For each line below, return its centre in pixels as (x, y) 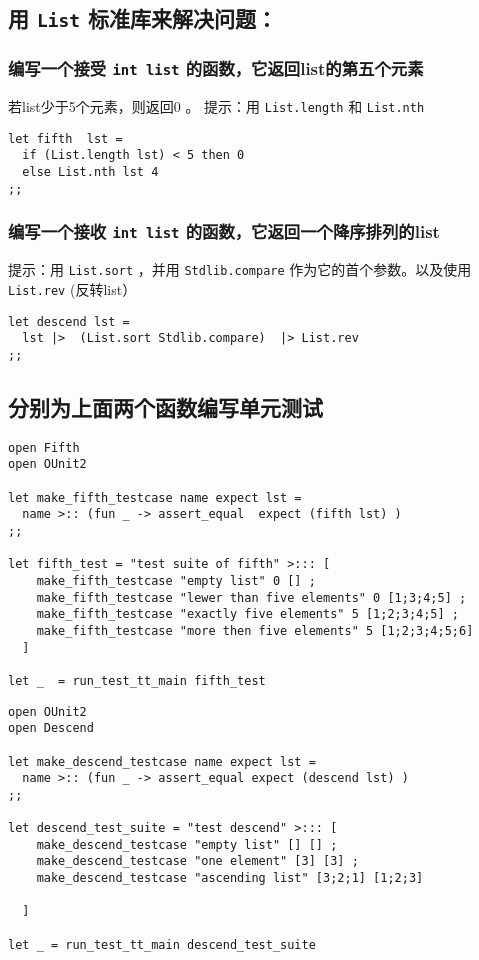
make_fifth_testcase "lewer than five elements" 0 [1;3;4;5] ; (251, 597)
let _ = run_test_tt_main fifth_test (137, 680)
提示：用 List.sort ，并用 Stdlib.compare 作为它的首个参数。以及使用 (240, 269)
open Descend (51, 728)
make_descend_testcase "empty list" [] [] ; (187, 844)
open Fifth (44, 447)
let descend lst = (69, 321)
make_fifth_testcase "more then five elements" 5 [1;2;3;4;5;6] (255, 630)
